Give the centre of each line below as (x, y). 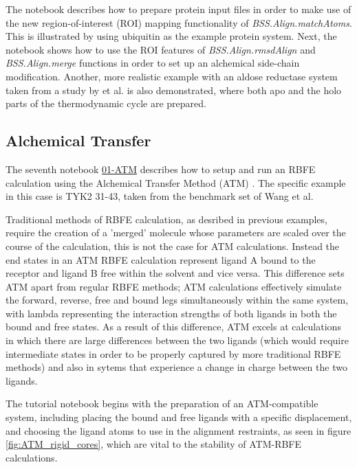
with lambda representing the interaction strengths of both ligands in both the (171, 313)
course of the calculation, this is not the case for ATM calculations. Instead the (173, 246)
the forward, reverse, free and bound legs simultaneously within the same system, (177, 300)
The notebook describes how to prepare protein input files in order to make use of (178, 9)
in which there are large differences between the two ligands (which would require (177, 340)
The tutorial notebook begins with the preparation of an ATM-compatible (162, 403)
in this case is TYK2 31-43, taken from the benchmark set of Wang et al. (160, 196)
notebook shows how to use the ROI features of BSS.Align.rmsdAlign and (161, 49)
